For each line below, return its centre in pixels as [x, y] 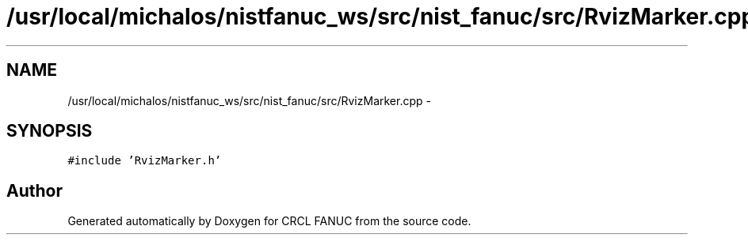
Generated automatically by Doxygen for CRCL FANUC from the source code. [269, 221]
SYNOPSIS [50, 131]
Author [34, 190]
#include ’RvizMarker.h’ [145, 161]
